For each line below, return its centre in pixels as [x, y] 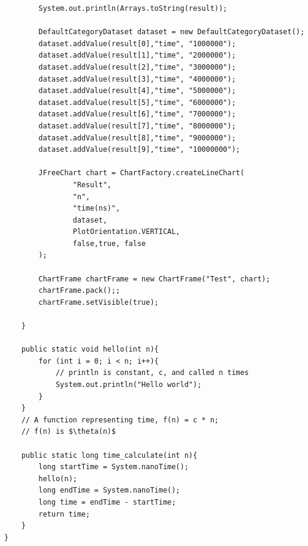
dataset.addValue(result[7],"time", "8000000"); [137, 126]
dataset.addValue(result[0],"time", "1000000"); [137, 43]
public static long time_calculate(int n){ [109, 455]
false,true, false [109, 243]
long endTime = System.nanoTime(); [109, 490]
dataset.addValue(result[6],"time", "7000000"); [137, 114]
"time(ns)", [96, 208]
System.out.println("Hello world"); [129, 385]
